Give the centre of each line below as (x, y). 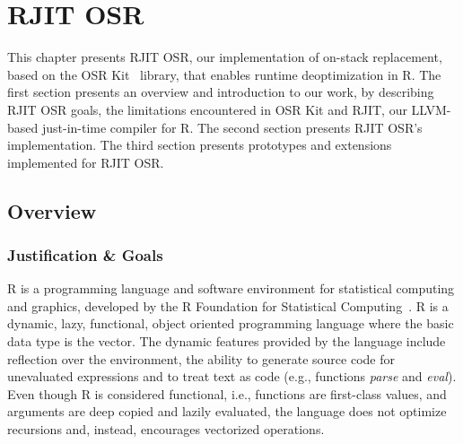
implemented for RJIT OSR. (86, 162)
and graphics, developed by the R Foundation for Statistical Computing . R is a (228, 305)
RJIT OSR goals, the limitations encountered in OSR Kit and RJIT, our (207, 109)
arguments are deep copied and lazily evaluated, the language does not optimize (227, 411)
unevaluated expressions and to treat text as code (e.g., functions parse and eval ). (232, 376)
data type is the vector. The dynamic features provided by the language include (227, 341)
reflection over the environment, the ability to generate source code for (201, 358)
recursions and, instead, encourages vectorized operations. (166, 429)
